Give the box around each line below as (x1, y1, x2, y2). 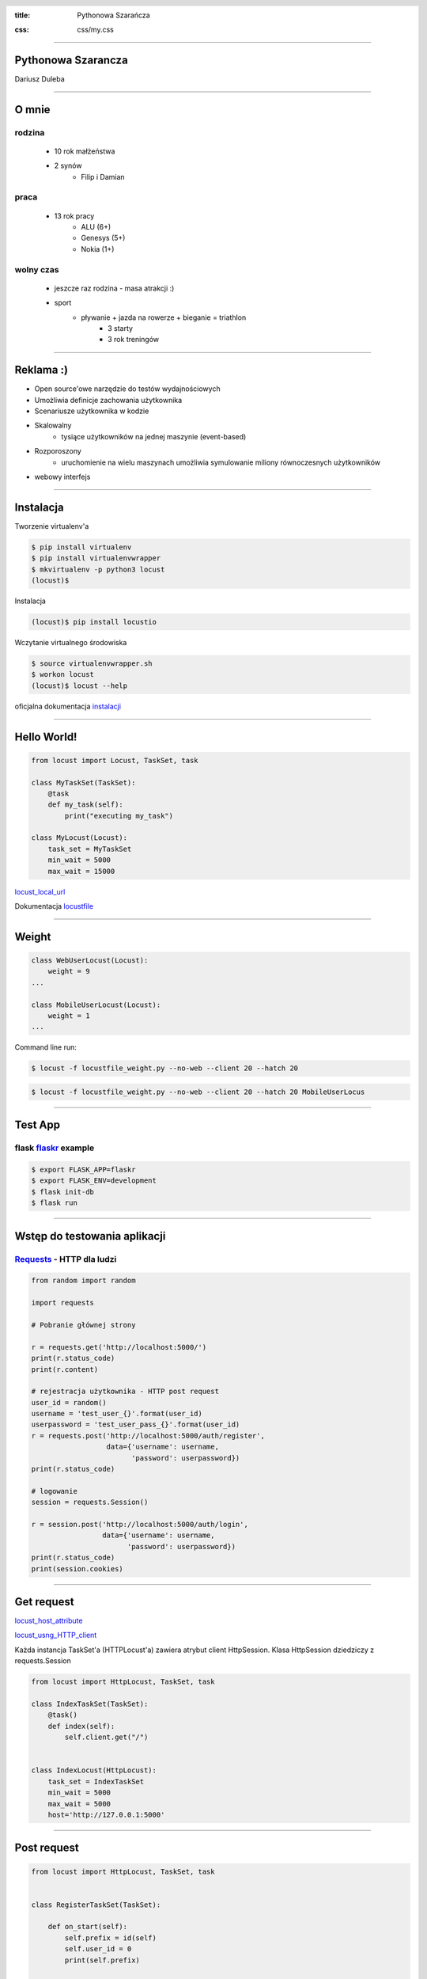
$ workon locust (31, 670, 95, 679)
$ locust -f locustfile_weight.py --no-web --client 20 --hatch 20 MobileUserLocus (31, 1087, 365, 1096)
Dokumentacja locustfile (14, 902, 94, 911)
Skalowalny (34, 420, 72, 431)
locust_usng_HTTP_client (14, 1631, 97, 1640)
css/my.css (77, 25, 114, 35)
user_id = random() (31, 1398, 107, 1407)
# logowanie (31, 1487, 78, 1495)
